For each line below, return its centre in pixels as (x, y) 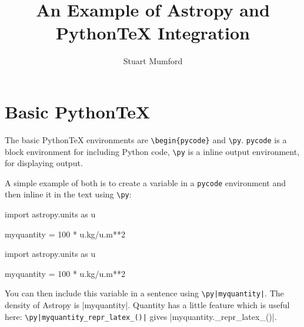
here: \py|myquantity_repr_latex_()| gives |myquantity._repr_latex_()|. (141, 316)
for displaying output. (44, 163)
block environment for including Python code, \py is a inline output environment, (152, 151)
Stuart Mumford (153, 61)
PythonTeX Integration (153, 33)
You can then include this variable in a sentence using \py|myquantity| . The (144, 293)
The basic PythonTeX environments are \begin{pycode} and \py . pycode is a (146, 139)
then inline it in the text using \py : (68, 194)
